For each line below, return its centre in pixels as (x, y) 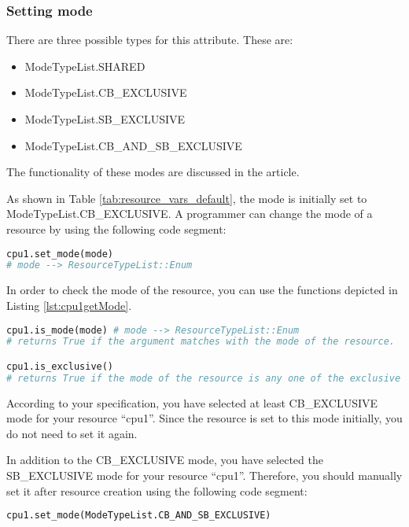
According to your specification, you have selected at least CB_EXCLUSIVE (192, 402)
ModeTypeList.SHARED (85, 66)
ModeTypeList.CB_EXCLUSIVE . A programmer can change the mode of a (190, 214)
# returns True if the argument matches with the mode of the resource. (201, 342)
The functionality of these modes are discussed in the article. (153, 172)
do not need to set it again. (72, 433)
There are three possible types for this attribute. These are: (150, 40)
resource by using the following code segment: (116, 228)
